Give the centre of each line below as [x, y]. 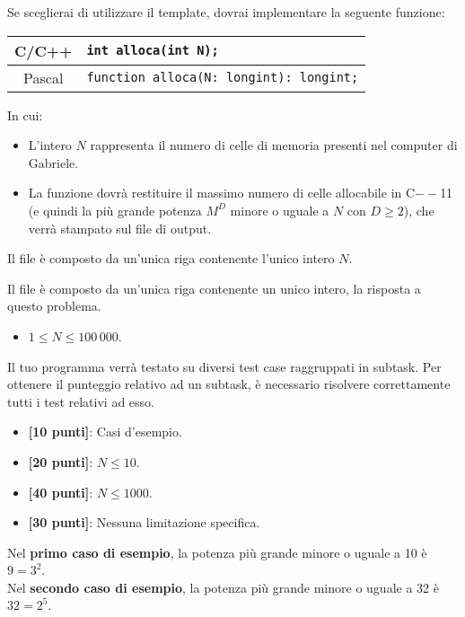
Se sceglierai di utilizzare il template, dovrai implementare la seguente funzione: [226, 12]
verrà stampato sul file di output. [120, 228]
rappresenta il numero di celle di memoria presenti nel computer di [274, 145]
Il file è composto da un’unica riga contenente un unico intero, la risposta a [214, 288]
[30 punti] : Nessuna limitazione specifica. [144, 522]
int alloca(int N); [153, 51]
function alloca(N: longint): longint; [223, 78]
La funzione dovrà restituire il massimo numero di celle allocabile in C [222, 193]
